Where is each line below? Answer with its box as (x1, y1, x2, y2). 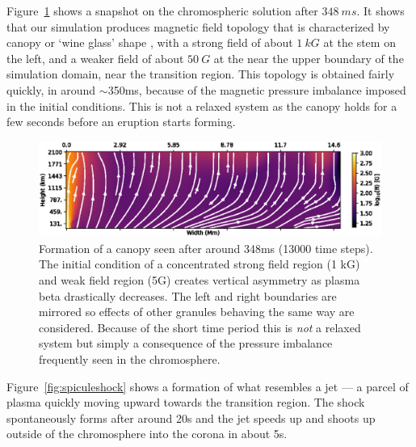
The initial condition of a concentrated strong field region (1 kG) (39, 255, 360, 272)
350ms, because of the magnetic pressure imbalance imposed (107, 81, 406, 98)
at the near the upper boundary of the (213, 49, 404, 66)
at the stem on (323, 34, 396, 51)
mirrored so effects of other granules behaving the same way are (39, 303, 355, 320)
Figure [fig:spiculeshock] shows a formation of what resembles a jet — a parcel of (6, 377, 409, 394)
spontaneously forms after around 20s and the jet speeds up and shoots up (6, 409, 376, 426)
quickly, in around (6, 81, 96, 98)
